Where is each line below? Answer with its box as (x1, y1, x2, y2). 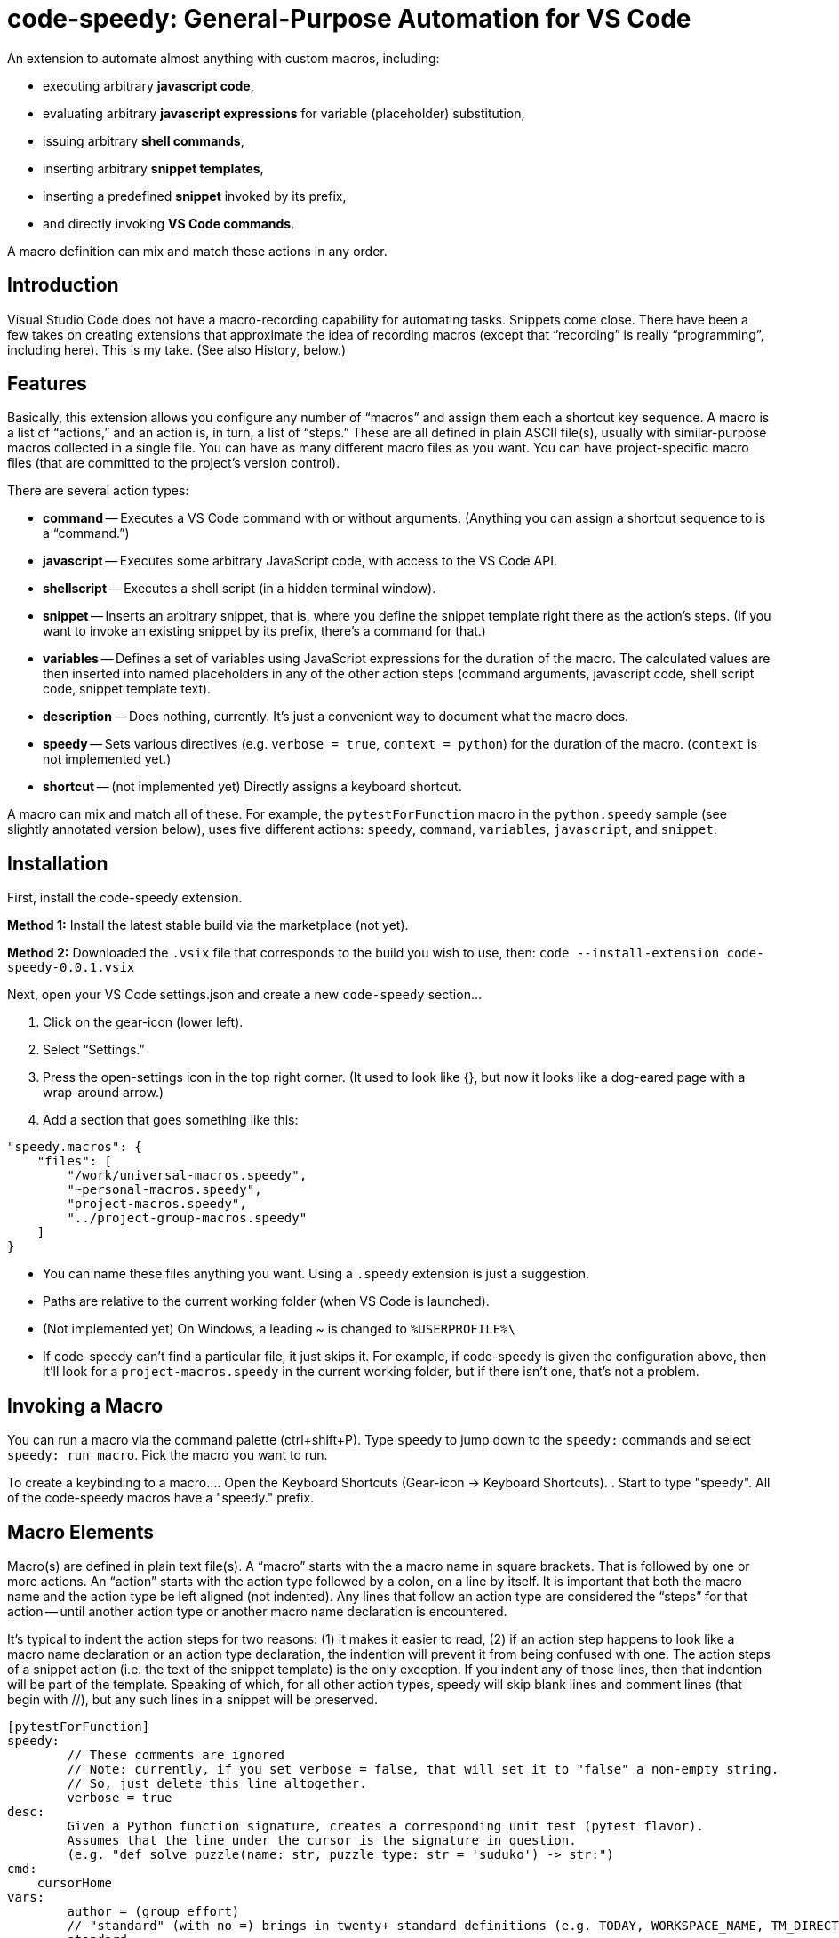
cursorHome (36, 1875, 113, 1890)
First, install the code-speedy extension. (7, 890, 243, 906)
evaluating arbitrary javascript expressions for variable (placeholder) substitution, (43, 105, 525, 121)
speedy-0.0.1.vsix (7, 960, 135, 975)
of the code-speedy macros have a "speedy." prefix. (7, 1490, 315, 1506)
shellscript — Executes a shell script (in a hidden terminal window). (43, 581, 436, 597)
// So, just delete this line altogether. (67, 1775, 367, 1790)
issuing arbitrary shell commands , (43, 132, 244, 148)
